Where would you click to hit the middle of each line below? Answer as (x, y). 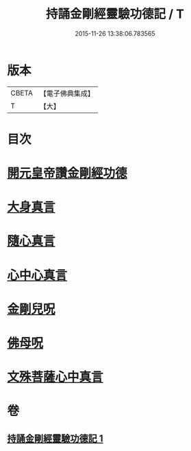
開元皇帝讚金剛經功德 (67, 173)
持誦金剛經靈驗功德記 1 (55, 438)
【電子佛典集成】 (67, 93)
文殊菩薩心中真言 (55, 377)
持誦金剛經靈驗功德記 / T (115, 14)
